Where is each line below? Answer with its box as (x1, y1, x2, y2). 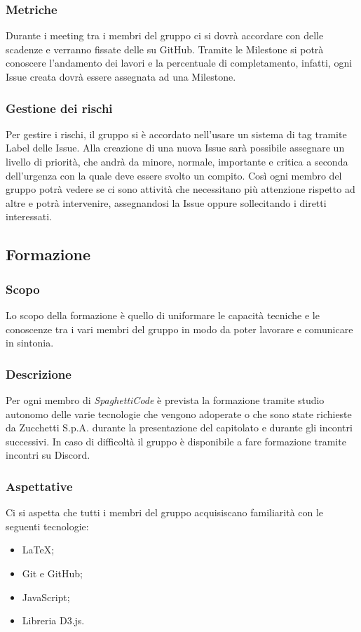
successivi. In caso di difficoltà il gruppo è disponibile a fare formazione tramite (6, 433, 346, 448)
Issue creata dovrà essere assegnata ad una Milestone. (6, 69, 236, 83)
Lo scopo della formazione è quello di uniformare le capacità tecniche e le (6, 307, 320, 322)
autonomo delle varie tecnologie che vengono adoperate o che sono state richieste (6, 406, 352, 421)
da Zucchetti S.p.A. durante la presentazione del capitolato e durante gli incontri (6, 420, 353, 435)
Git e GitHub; (22, 565, 83, 580)
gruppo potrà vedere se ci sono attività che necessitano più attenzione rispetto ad (6, 182, 355, 196)
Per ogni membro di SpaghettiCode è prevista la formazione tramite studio (6, 392, 325, 407)
